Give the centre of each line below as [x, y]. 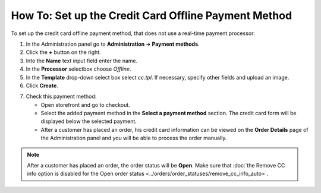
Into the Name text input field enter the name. [82, 61]
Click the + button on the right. [63, 52]
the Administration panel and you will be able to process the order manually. [134, 138]
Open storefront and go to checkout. [85, 105]
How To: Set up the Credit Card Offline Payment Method [152, 15]
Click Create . [42, 86]
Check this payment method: [61, 96]
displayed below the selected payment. [89, 121]
